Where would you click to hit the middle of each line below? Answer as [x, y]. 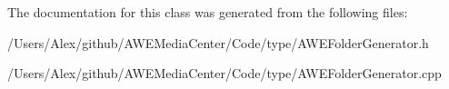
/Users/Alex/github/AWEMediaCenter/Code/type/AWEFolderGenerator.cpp [224, 73]
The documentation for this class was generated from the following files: [208, 12]
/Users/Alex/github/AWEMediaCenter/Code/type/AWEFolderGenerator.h [218, 42]
